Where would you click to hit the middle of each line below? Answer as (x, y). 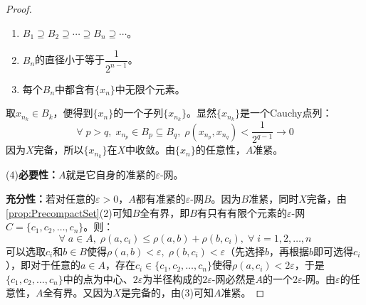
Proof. (19, 9)
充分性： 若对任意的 (51, 198)
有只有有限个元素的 (242, 212)
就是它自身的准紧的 (111, 175)
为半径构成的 (173, 278)
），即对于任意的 (43, 265)
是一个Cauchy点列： (286, 113)
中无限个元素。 (150, 89)
